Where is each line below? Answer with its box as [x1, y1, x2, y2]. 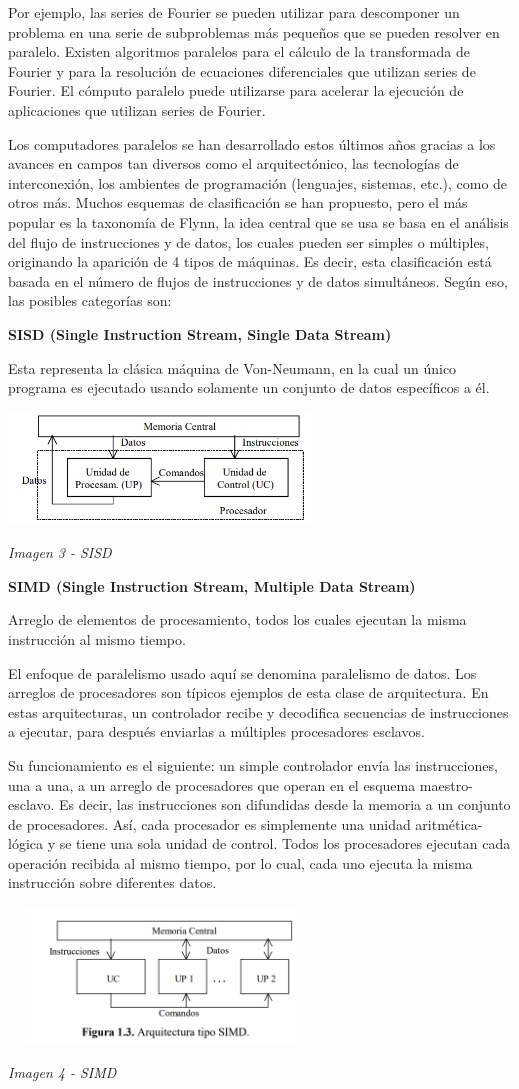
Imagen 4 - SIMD [8, 1062, 117, 1083]
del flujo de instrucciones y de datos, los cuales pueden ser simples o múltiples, [8, 231, 490, 252]
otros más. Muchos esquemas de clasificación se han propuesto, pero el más [8, 192, 468, 213]
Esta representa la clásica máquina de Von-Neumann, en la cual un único [8, 357, 457, 378]
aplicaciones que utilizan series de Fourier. [8, 99, 266, 120]
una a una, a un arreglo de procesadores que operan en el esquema [8, 774, 416, 795]
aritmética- [415, 813, 483, 834]
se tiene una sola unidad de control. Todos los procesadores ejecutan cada [59, 833, 511, 854]
